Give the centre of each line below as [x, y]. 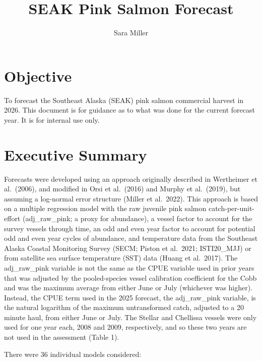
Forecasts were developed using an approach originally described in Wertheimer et [131, 178]
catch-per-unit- [231, 208]
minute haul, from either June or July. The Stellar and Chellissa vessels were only [130, 317]
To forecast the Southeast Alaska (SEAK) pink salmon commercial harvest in [124, 100]
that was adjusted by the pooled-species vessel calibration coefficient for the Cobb [130, 277]
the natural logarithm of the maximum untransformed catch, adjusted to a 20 [124, 307]
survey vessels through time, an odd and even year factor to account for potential [130, 228]
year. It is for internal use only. [52, 119]
